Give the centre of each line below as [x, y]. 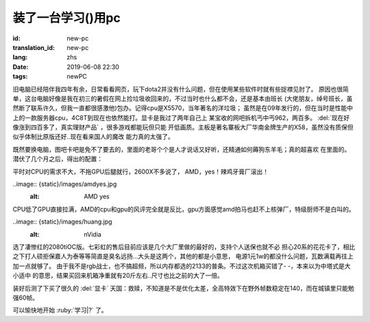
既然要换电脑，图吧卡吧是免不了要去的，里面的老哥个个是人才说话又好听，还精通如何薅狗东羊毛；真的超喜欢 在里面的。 [182, 149]
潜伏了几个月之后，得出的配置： [58, 159]
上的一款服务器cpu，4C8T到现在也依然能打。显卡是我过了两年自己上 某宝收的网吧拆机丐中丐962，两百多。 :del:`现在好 [181, 118]
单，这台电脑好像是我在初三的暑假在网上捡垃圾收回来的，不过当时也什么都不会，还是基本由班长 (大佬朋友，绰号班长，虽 [183, 98]
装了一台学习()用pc [67, 18]
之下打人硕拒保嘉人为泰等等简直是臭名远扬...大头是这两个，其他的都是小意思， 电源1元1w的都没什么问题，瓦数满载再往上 [183, 256]
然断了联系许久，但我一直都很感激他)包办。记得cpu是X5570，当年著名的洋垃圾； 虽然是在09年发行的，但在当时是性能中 [183, 108]
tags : [20, 77]
